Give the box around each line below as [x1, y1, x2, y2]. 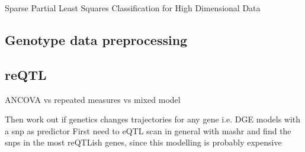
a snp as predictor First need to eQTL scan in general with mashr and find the [5, 124, 291, 137]
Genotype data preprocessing [5, 30, 188, 48]
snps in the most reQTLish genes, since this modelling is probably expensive [5, 136, 282, 148]
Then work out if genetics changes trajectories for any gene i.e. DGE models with [5, 113, 301, 125]
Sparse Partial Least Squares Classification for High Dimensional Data [5, 2, 261, 14]
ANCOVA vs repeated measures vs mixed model [5, 93, 181, 105]
